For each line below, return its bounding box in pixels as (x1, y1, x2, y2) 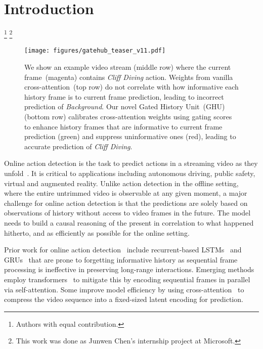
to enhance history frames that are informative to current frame (24, 121, 223, 132)
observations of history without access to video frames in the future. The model (4, 207, 251, 218)
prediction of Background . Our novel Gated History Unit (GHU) (24, 101, 225, 112)
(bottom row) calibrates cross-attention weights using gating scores (24, 111, 232, 121)
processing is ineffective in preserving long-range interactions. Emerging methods (4, 264, 254, 275)
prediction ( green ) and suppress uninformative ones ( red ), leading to (24, 131, 236, 142)
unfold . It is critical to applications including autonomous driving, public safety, (4, 167, 255, 178)
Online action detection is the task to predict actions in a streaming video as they (4, 158, 258, 168)
